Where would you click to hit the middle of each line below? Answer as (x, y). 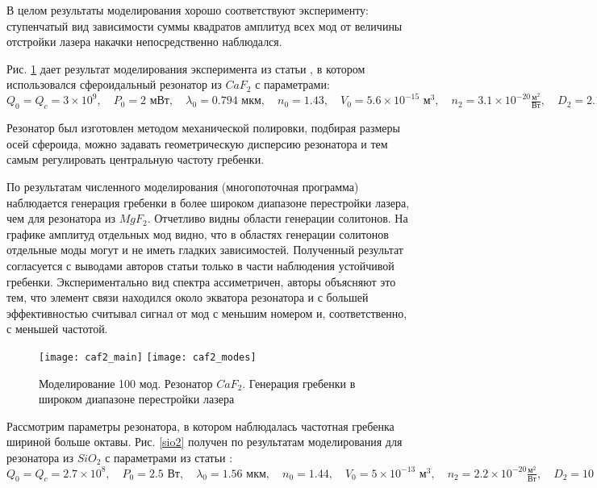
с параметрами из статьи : (169, 458)
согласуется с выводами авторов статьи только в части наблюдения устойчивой (200, 266)
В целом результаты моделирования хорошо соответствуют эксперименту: (188, 10)
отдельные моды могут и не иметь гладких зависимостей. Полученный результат (205, 250)
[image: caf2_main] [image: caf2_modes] (148, 357)
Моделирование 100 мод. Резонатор (126, 383)
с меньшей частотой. (57, 329)
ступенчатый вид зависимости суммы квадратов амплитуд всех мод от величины (205, 25)
